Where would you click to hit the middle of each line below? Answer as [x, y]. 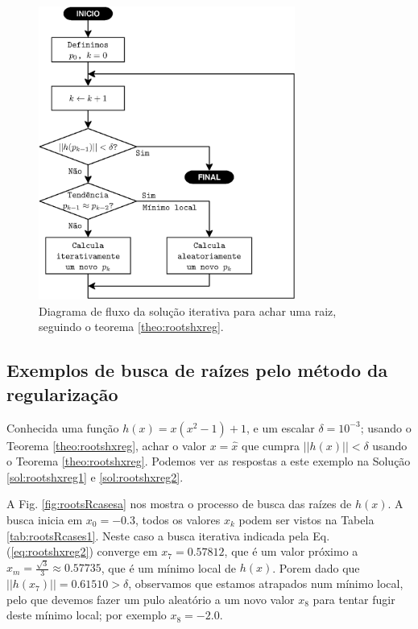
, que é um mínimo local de [168, 567]
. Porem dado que [316, 567]
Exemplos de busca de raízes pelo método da [197, 370]
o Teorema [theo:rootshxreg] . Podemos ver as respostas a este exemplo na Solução [209, 461]
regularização [62, 393]
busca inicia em [45, 519]
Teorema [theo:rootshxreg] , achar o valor [107, 445]
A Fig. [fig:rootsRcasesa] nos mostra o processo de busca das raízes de [179, 504]
